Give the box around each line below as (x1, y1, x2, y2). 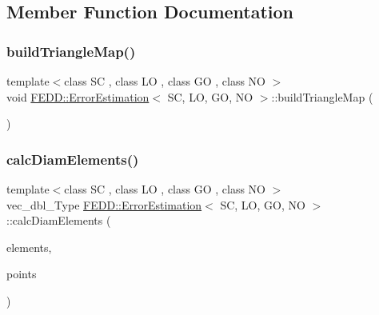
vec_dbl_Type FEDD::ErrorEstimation (6, 196, 202, 213)
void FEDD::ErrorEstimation (6, 88, 150, 105)
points (6, 265, 37, 282)
